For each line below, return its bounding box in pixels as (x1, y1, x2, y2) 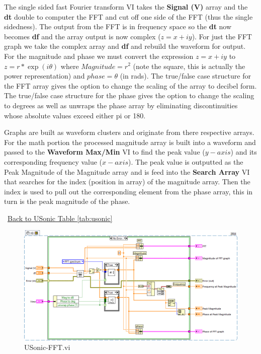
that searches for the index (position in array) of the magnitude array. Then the (4, 176, 250, 187)
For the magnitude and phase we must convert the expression (4, 50, 194, 61)
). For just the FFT (192, 31, 252, 41)
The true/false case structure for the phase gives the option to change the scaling (4, 90, 254, 101)
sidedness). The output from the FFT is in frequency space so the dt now (4, 21, 232, 32)
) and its (230, 147, 257, 157)
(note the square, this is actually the (133, 60, 245, 71)
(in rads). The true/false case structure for (120, 70, 251, 81)
